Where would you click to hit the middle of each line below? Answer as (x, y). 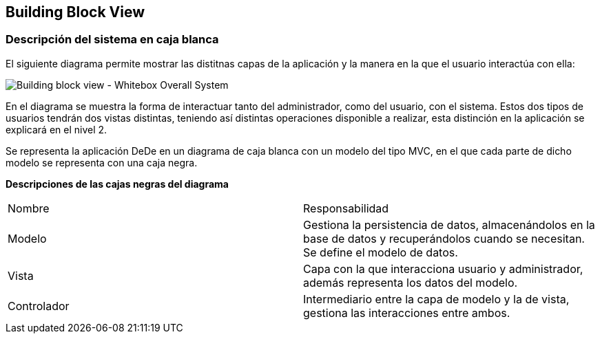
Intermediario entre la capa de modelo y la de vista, (436, 299)
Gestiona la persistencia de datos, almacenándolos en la (449, 225)
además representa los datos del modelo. (411, 282)
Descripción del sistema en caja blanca (112, 40)
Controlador (39, 306)
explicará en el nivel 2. (56, 129)
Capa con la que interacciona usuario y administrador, (443, 269)
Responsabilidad (346, 208)
